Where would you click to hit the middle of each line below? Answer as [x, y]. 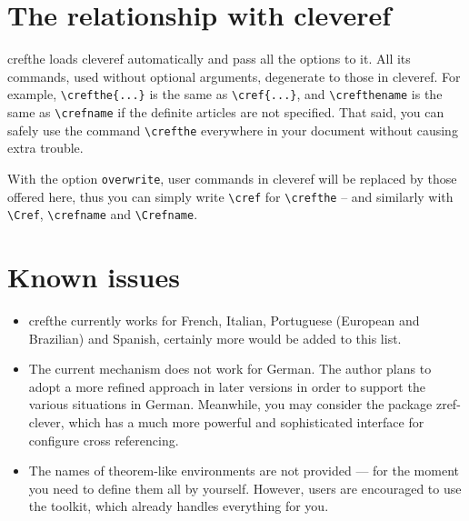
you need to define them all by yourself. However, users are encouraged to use [245, 488]
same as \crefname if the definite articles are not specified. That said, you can [226, 111]
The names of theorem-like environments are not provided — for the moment [244, 471]
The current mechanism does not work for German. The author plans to [230, 369]
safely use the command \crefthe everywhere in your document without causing [233, 130]
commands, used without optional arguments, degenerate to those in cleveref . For [234, 76]
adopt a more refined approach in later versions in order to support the [227, 386]
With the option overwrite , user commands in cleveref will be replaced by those [232, 178]
